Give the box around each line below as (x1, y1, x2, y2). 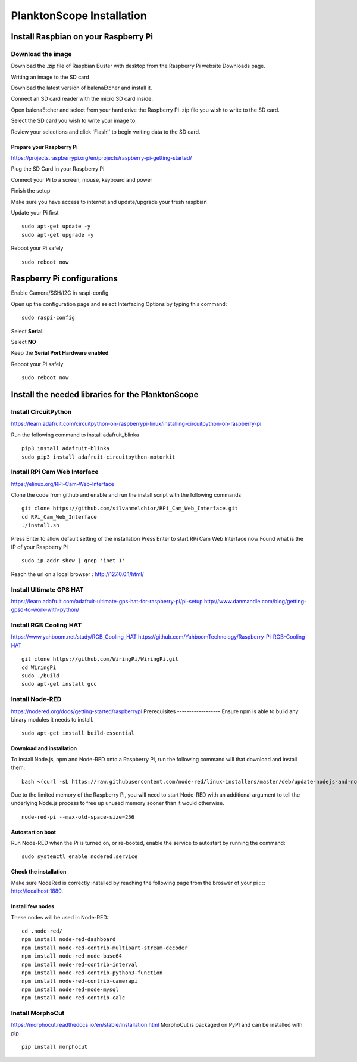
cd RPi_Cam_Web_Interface (21, 513, 98, 520)
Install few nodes (11, 903, 55, 910)
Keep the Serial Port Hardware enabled (11, 349, 109, 357)
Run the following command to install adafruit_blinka (11, 431, 139, 438)
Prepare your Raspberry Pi (11, 143, 78, 150)
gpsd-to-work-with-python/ (11, 606, 80, 614)
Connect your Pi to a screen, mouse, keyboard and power (11, 176, 153, 183)
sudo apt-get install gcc (21, 680, 98, 688)
